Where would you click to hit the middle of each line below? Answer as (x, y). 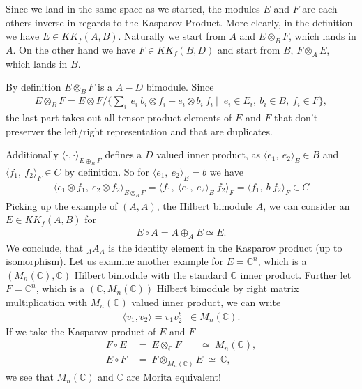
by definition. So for (107, 171)
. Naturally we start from (172, 36)
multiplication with (47, 302)
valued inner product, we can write (206, 302)
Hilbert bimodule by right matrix (228, 288)
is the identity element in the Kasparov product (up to (225, 247)
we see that (30, 377)
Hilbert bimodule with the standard (151, 274)
